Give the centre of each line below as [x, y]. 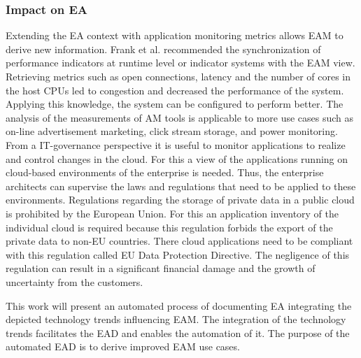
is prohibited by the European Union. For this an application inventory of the [172, 213]
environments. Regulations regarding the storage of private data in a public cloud [180, 200]
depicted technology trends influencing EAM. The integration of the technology [176, 319]
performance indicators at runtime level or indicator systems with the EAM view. [180, 63]
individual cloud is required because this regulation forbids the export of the [169, 227]
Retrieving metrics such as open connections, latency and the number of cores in [178, 76]
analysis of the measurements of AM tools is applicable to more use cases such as [180, 117]
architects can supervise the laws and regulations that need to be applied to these [181, 186]
